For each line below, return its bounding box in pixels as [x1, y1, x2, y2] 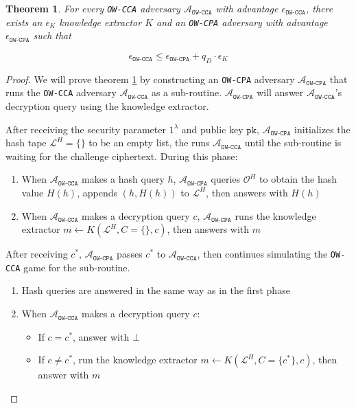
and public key [181, 122, 244, 136]
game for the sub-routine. [23, 260, 130, 274]
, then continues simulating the [197, 247, 328, 261]
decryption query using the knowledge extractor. [5, 99, 209, 113]
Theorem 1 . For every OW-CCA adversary [5, 1, 180, 15]
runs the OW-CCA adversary [5, 85, 117, 100]
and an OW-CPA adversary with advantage [156, 14, 328, 29]
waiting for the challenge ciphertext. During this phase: [5, 148, 238, 163]
